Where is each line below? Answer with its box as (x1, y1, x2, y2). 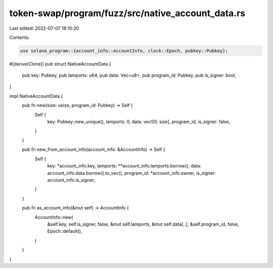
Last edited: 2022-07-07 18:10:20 (9, 25, 79, 31)
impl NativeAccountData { (9, 93, 63, 99)
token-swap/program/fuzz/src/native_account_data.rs (9, 8, 245, 19)
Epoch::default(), (47, 228, 82, 234)
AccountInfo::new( (34, 214, 73, 220)
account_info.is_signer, (47, 177, 96, 183)
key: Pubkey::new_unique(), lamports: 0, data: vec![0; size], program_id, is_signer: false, (47, 119, 231, 125)
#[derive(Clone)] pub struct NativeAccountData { (9, 61, 111, 67)
